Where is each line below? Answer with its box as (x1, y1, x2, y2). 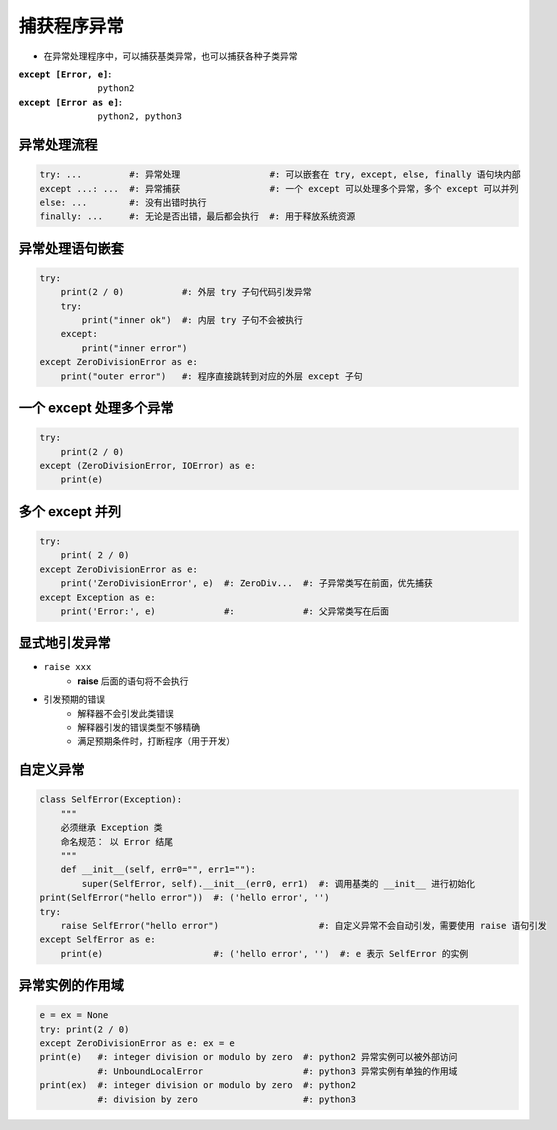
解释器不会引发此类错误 (77, 707, 174, 719)
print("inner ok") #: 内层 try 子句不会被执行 (81, 315, 304, 326)
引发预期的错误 (43, 693, 105, 705)
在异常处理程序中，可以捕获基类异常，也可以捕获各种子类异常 (43, 50, 298, 62)
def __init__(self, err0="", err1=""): (60, 864, 257, 875)
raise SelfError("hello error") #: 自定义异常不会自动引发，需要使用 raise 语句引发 (60, 920, 547, 931)
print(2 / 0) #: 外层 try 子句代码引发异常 (60, 286, 312, 298)
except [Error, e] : (18, 68, 112, 80)
